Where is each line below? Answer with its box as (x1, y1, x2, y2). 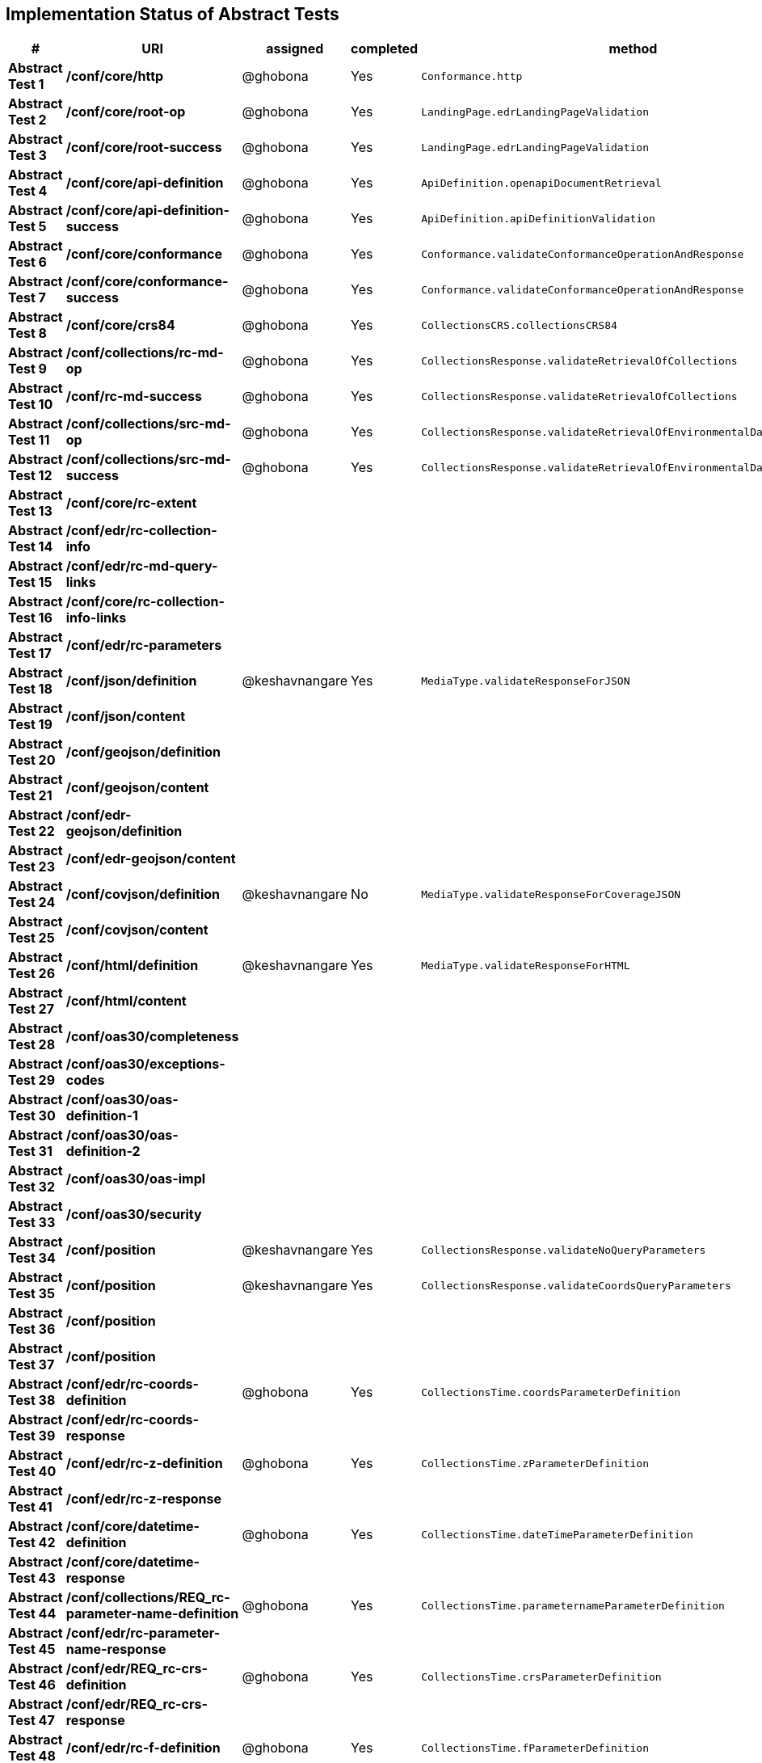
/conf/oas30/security (65, 1206, 202, 1223)
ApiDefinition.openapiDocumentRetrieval (421, 176, 662, 189)
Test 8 (8, 325, 47, 342)
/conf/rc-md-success (65, 388, 202, 405)
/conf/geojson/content (65, 779, 209, 796)
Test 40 (8, 1463, 57, 1480)
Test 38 (8, 1392, 56, 1409)
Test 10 (8, 396, 53, 413)
